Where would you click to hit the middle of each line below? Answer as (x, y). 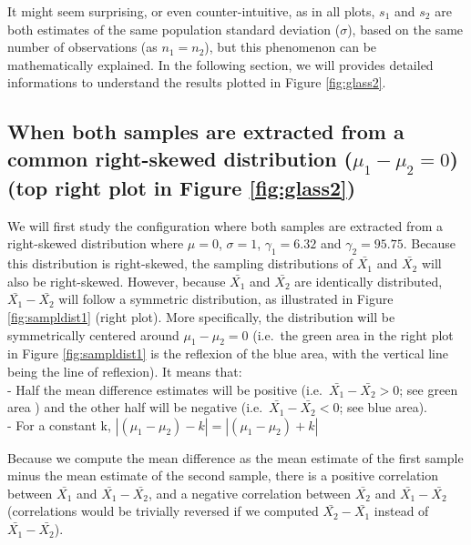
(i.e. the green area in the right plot (353, 334)
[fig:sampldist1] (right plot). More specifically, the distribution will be (201, 316)
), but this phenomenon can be (291, 47)
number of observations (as (82, 47)
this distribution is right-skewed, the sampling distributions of (180, 263)
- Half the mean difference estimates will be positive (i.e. (165, 389)
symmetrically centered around (93, 334)
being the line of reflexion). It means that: (125, 371)
